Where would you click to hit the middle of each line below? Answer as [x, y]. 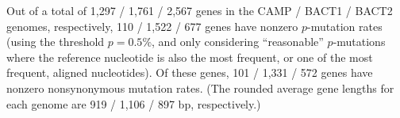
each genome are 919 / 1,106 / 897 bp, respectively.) [134, 103]
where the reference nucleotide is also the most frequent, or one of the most [190, 57]
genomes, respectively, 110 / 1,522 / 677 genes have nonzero [152, 26]
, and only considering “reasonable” [238, 42]
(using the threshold [56, 42]
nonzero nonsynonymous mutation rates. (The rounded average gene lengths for [200, 88]
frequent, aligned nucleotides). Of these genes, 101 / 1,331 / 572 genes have [190, 72]
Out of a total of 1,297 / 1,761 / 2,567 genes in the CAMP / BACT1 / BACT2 [200, 10]
